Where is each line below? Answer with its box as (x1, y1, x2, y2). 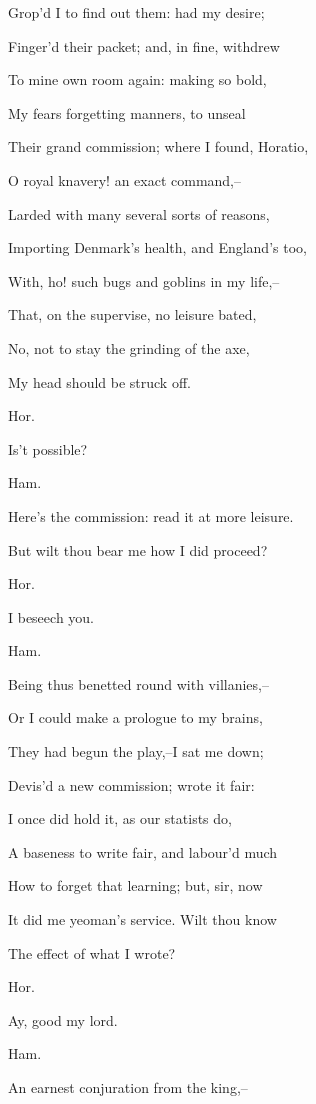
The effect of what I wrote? (8, 942, 176, 963)
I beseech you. (8, 606, 95, 627)
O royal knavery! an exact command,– (8, 169, 242, 190)
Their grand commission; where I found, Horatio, (8, 136, 309, 157)
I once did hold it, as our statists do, (8, 808, 232, 829)
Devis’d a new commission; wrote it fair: (8, 774, 255, 795)
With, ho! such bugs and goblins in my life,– (8, 270, 280, 291)
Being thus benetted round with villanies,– (8, 673, 269, 694)
